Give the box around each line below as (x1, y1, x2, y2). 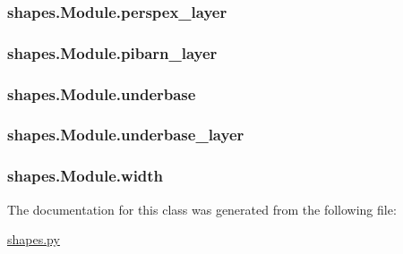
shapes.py (7, 230, 60, 249)
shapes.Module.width (7, 165, 164, 187)
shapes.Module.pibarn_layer (7, 41, 218, 63)
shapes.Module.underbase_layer (7, 123, 244, 146)
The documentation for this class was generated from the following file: (7, 199, 397, 218)
